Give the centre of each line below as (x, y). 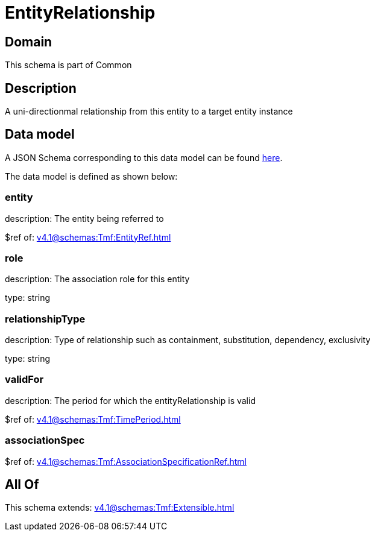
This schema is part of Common (68, 65)
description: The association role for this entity (97, 279)
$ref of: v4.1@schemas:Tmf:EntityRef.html (88, 237)
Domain (29, 42)
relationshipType (45, 319)
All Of (22, 485)
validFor (24, 380)
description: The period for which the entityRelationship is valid (130, 400)
